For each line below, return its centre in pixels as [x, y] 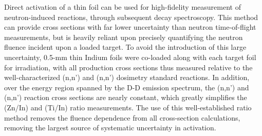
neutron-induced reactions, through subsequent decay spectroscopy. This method [131, 17]
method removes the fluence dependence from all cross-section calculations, [122, 117]
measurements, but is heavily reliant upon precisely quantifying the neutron [124, 37]
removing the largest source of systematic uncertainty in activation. [110, 128]
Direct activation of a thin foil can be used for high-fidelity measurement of [123, 7]
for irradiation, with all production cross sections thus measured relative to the [128, 67]
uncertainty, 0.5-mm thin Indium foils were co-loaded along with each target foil [130, 57]
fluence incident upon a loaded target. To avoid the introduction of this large [125, 47]
